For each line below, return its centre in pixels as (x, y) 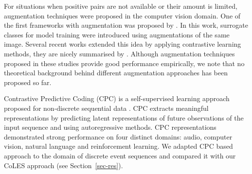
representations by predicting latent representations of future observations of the (124, 117)
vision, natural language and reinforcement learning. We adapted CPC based (118, 146)
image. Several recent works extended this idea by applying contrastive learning (123, 44)
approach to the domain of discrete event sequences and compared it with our (120, 155)
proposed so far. (28, 82)
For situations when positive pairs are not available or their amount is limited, (121, 6)
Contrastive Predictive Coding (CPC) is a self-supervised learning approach (117, 98)
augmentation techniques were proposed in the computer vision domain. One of (122, 15)
